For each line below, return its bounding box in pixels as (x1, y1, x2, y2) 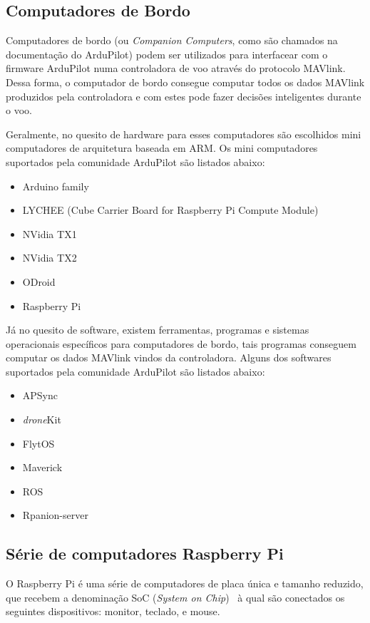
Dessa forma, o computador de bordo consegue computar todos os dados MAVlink (6, 74, 365, 89)
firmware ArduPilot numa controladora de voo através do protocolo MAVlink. (6, 61, 346, 76)
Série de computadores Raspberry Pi (6, 542, 284, 565)
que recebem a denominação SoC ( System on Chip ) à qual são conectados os (6, 589, 345, 604)
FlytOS (22, 436, 55, 450)
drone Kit (22, 412, 61, 427)
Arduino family (22, 178, 89, 193)
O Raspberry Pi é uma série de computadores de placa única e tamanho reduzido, (6, 576, 364, 591)
